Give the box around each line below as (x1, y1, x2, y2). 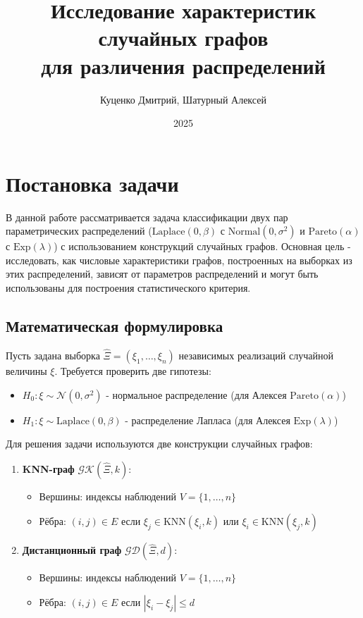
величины (6, 364, 47, 378)
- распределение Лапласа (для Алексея (125, 412, 290, 427)
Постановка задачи (6, 168, 179, 197)
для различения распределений (41, 51, 326, 80)
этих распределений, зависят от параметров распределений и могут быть (6, 266, 319, 281)
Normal (228, 227, 261, 237)
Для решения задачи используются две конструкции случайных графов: (6, 436, 313, 451)
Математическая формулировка (6, 314, 223, 336)
